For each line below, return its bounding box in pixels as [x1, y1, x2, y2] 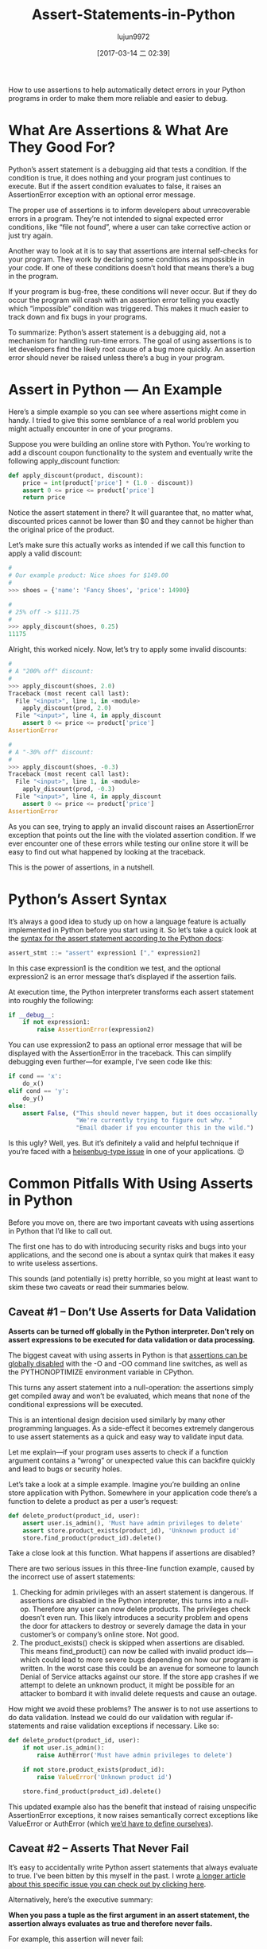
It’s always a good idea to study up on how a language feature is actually [8, 916, 246, 926]
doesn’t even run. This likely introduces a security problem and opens [19, 1613, 249, 1622]
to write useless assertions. [8, 1258, 99, 1269]
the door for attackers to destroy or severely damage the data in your [19, 1622, 246, 1631]
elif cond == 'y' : [8, 1087, 69, 1095]
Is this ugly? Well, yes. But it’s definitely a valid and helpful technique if [8, 1138, 240, 1148]
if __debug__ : [8, 1011, 56, 1019]
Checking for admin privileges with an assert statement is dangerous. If [19, 1587, 254, 1597]
